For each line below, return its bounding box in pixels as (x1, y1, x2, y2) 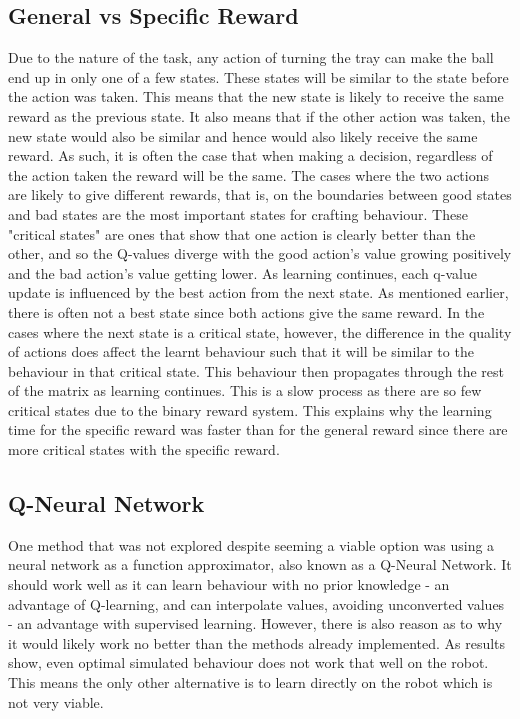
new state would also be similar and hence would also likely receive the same (8, 125, 478, 146)
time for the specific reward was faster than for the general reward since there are (8, 419, 508, 440)
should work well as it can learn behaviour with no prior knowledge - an (8, 574, 450, 595)
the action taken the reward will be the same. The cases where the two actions (8, 164, 489, 185)
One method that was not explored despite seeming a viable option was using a (8, 534, 495, 555)
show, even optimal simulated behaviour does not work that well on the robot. (8, 652, 489, 673)
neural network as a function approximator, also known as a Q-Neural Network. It (8, 554, 512, 575)
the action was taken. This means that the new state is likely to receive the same (8, 86, 504, 107)
